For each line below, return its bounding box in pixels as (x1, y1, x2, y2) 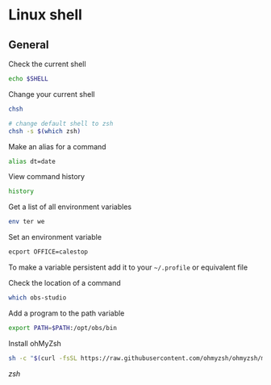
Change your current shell (8, 89, 95, 98)
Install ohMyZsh (8, 338, 62, 348)
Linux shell (8, 6, 83, 24)
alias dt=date (8, 157, 56, 165)
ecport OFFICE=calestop (8, 248, 89, 256)
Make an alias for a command (8, 141, 106, 151)
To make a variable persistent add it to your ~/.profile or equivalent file (8, 262, 248, 272)
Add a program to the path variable (8, 308, 125, 318)
